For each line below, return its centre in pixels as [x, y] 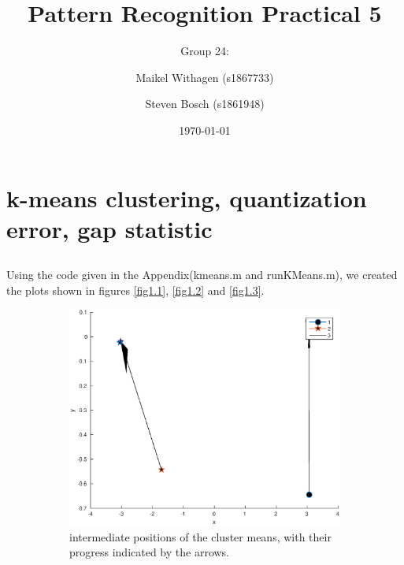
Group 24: [205, 51]
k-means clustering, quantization [187, 197]
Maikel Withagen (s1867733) [205, 77]
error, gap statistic [109, 228]
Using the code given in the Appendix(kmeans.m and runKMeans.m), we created [202, 275]
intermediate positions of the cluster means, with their [200, 536]
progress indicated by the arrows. [149, 552]
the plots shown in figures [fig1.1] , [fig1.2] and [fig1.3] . [135, 290]
